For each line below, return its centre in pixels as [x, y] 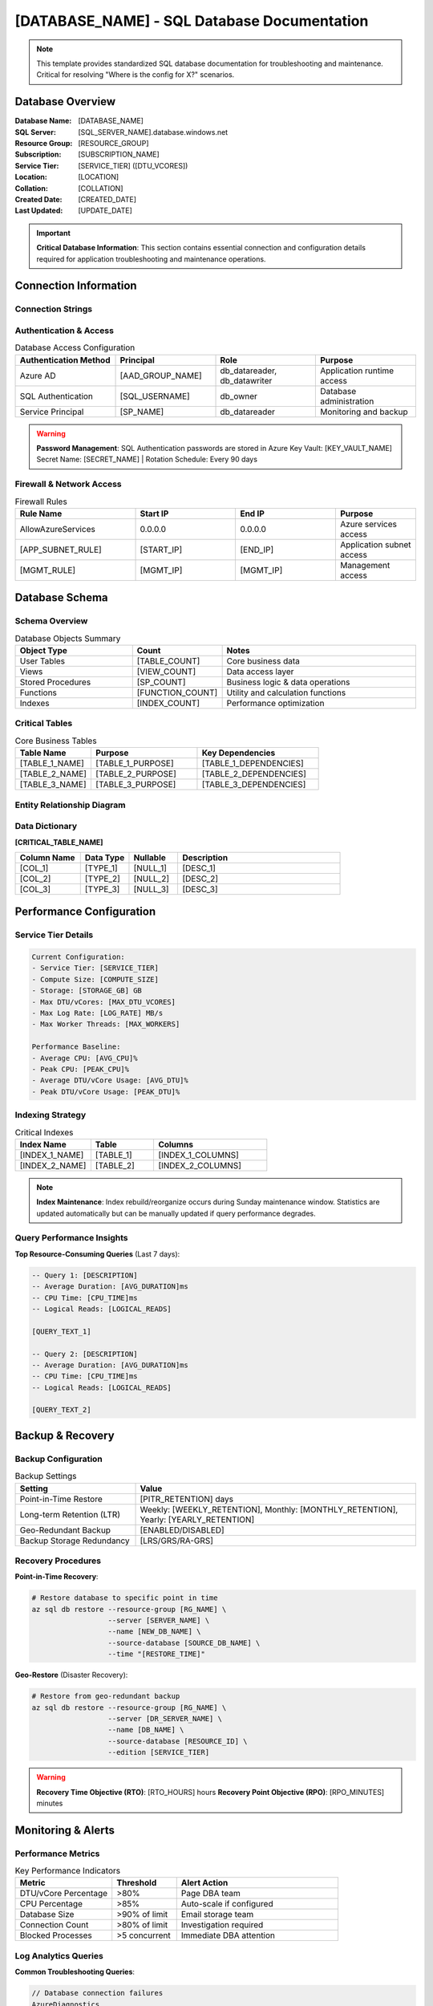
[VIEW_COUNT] [166, 672]
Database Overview [65, 102]
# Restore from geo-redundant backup [106, 1696]
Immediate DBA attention [228, 1935]
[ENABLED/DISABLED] [182, 1530]
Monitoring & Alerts [65, 1830]
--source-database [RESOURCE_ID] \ [178, 1741]
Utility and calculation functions [286, 692]
